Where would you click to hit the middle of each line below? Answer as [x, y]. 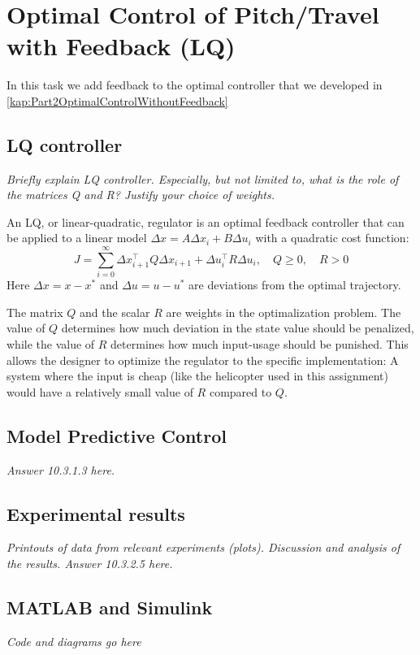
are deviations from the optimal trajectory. [295, 285]
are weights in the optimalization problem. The [284, 312]
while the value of [51, 343]
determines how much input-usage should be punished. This [260, 343]
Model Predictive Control [117, 435]
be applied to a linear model [77, 238]
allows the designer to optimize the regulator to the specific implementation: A [203, 360]
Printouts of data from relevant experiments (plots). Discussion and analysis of [204, 547]
